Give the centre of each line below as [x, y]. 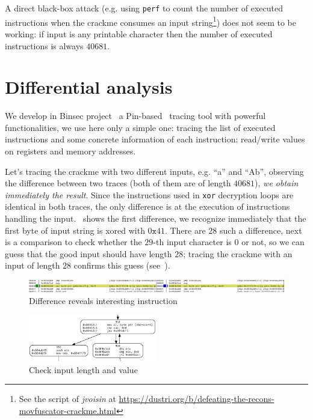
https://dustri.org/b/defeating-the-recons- [197, 399]
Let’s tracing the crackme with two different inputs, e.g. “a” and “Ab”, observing [154, 171]
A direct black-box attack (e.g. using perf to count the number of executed [144, 8]
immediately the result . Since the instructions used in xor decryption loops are [149, 194]
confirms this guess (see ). [122, 265]
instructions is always [44, 45]
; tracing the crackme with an [238, 253]
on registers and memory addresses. [70, 151]
